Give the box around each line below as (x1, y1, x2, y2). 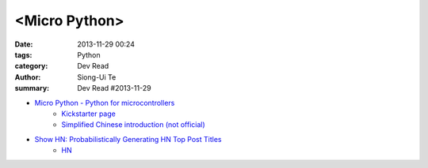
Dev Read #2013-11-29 (77, 84, 151, 93)
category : (14, 62, 48, 71)
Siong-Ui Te (77, 72, 117, 82)
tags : (14, 50, 32, 59)
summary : (14, 84, 50, 93)
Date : (14, 39, 33, 49)
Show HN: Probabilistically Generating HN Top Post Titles (34, 134, 222, 144)
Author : (14, 72, 41, 82)
